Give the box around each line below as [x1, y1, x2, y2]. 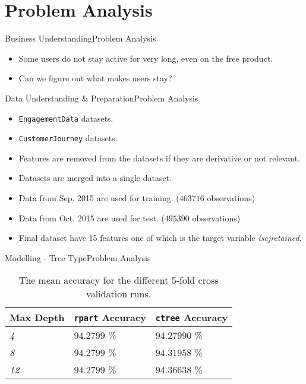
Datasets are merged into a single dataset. [18, 172, 172, 184]
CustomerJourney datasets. [18, 132, 118, 144]
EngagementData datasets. [18, 112, 113, 124]
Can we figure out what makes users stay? [18, 72, 172, 84]
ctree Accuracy [155, 310, 228, 325]
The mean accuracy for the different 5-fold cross [18, 273, 219, 287]
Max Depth [10, 310, 65, 325]
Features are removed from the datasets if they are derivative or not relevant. [18, 151, 300, 164]
